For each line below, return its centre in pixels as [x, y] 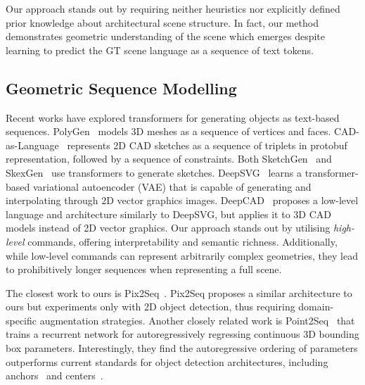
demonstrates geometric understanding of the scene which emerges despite [166, 36]
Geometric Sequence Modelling [121, 88]
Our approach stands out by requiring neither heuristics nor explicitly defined [173, 8]
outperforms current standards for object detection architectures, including [167, 361]
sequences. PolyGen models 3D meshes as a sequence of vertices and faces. [168, 131]
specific [21, 320]
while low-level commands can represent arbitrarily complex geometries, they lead [182, 255]
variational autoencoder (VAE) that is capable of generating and [172, 186]
